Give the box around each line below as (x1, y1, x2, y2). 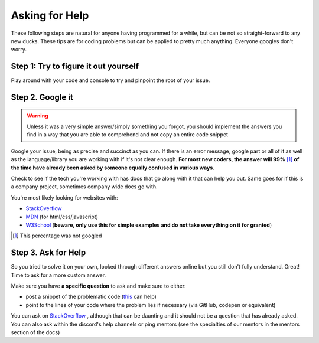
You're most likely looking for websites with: (11, 194, 118, 201)
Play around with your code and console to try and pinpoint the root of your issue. (11, 77, 210, 84)
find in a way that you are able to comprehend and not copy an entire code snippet (27, 131, 229, 138)
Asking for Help (11, 9, 89, 22)
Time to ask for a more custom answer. (11, 272, 106, 279)
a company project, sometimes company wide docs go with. (11, 183, 158, 190)
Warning (27, 112, 48, 119)
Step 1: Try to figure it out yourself (11, 61, 139, 71)
